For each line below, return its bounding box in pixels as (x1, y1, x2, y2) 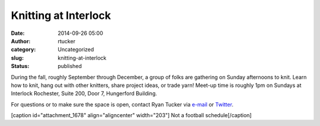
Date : (11, 30, 25, 37)
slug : (11, 54, 24, 62)
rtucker (57, 37, 76, 44)
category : (11, 46, 36, 53)
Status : (11, 63, 30, 70)
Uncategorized (57, 46, 94, 53)
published (57, 63, 82, 70)
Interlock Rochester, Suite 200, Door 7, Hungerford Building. (11, 90, 157, 97)
